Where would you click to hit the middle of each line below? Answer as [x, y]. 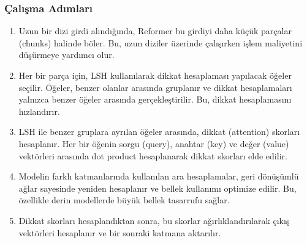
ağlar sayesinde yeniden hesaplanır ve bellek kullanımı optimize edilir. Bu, [157, 188]
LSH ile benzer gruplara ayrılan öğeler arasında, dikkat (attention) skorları [159, 132]
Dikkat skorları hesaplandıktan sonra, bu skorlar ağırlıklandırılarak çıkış [154, 220]
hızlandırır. [39, 111]
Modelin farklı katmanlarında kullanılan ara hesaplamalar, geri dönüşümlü [159, 176]
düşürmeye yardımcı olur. [66, 55]
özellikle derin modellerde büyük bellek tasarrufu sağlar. [124, 200]
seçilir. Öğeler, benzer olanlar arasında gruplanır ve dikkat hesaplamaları [155, 87]
